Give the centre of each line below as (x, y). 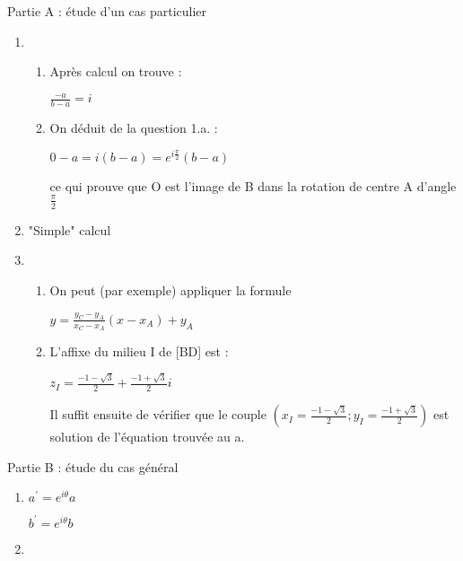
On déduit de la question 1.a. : (134, 128)
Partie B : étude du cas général (93, 466)
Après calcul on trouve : (116, 71)
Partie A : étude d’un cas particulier (107, 11)
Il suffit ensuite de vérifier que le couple (158, 414)
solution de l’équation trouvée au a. (147, 437)
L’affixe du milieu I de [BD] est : (139, 351)
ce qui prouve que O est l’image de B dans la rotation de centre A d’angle (253, 185)
